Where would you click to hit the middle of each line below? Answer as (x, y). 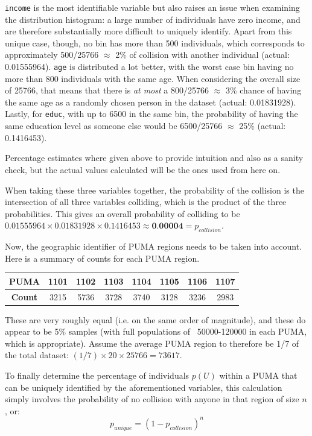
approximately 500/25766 (52, 55)
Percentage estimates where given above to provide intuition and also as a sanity (154, 158)
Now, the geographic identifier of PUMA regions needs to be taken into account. (154, 246)
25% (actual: (263, 126)
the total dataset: (37, 355)
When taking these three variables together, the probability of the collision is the (154, 190)
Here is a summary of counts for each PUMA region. (102, 258)
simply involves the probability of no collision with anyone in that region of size (152, 399)
